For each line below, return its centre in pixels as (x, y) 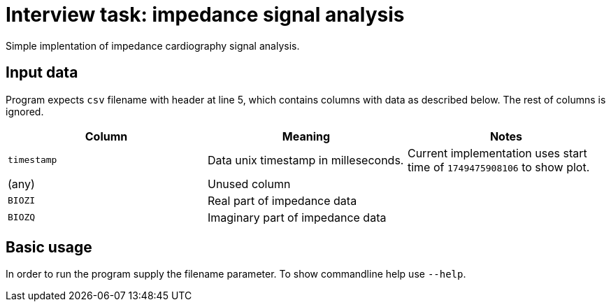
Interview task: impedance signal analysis (205, 15)
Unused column (249, 184)
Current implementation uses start (497, 153)
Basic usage (49, 248)
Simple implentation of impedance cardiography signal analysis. (153, 45)
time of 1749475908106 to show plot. (498, 167)
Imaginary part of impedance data (297, 217)
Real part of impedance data (282, 200)
